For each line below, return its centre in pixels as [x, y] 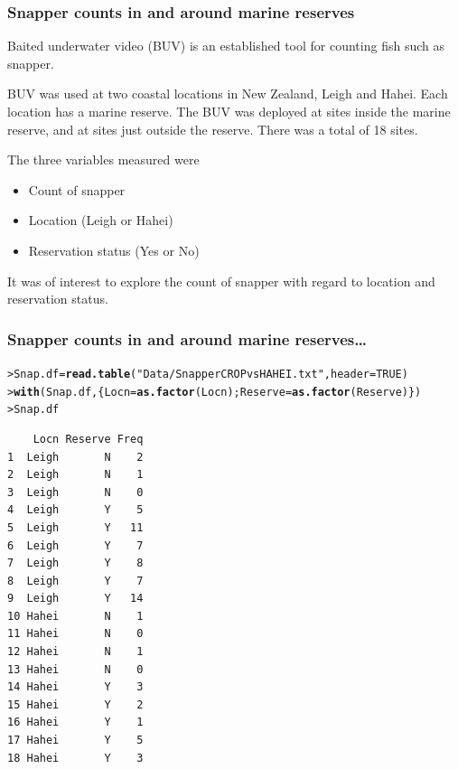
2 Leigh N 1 [75, 475]
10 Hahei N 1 [75, 616]
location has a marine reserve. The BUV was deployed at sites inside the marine [229, 111]
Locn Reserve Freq [88, 439]
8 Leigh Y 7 [75, 581]
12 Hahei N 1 [75, 652]
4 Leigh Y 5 [75, 510]
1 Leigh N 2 [75, 457]
